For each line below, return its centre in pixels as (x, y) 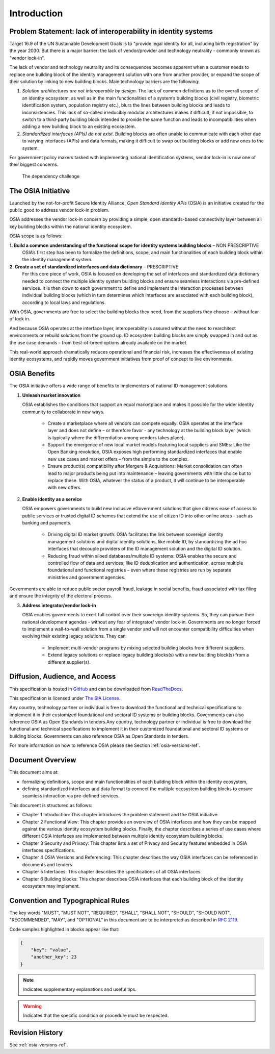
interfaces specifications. (49, 850)
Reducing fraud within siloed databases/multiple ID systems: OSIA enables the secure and (142, 556)
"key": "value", (51, 950)
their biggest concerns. (34, 165)
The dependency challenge (51, 176)
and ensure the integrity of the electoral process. (61, 596)
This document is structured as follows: (51, 805)
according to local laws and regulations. (64, 302)
